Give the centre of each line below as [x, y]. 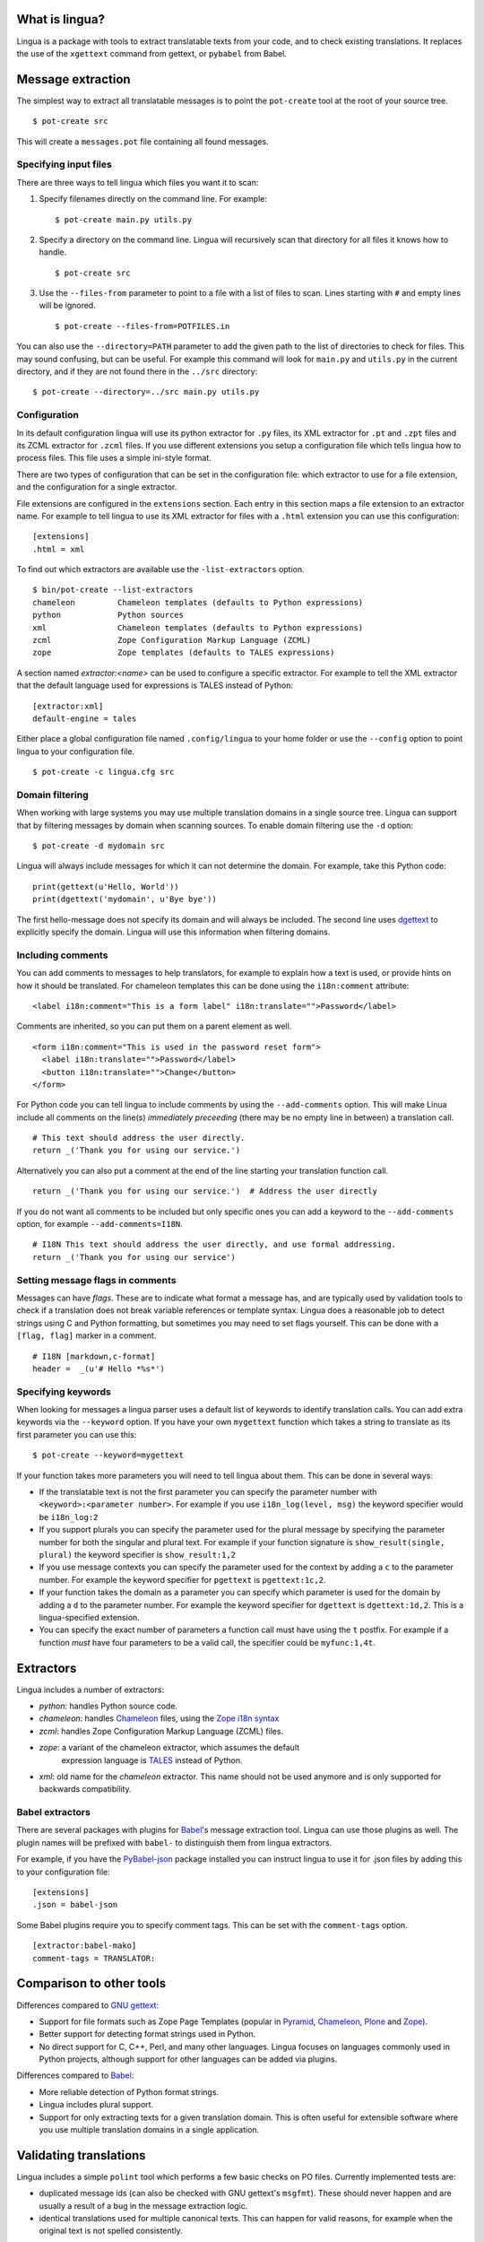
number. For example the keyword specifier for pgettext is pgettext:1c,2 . [182, 1579]
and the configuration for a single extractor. [97, 487]
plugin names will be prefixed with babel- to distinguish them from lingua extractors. [174, 1842]
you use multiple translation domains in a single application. [149, 2130]
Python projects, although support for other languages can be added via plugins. [188, 2059]
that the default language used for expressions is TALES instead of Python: [155, 685]
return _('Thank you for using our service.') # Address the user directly [205, 1191]
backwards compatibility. [85, 1789]
